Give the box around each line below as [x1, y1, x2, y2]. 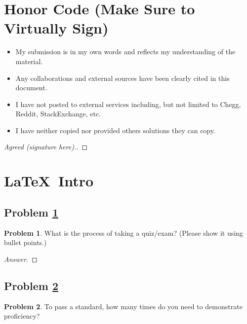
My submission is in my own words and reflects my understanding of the [15, 46, 236, 57]
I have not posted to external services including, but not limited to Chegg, [15, 99, 241, 109]
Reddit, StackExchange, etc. [15, 108, 101, 119]
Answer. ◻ [4, 253, 38, 264]
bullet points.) [4, 237, 47, 248]
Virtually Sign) [4, 18, 109, 38]
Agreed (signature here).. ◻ [4, 142, 88, 152]
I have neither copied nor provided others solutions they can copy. [15, 125, 215, 135]
